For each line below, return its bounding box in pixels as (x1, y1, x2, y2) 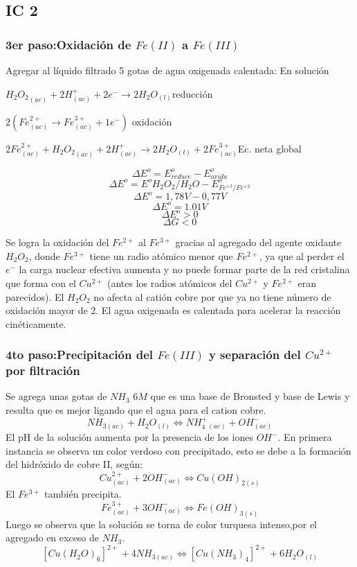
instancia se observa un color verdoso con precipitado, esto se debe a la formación (6, 443, 351, 457)
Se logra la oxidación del (6, 235, 109, 250)
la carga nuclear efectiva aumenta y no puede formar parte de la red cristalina (19, 262, 350, 277)
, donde (28, 248, 60, 263)
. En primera (277, 430, 332, 444)
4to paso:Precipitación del (6, 346, 153, 363)
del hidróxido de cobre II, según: (6, 457, 143, 471)
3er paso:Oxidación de (6, 35, 131, 53)
